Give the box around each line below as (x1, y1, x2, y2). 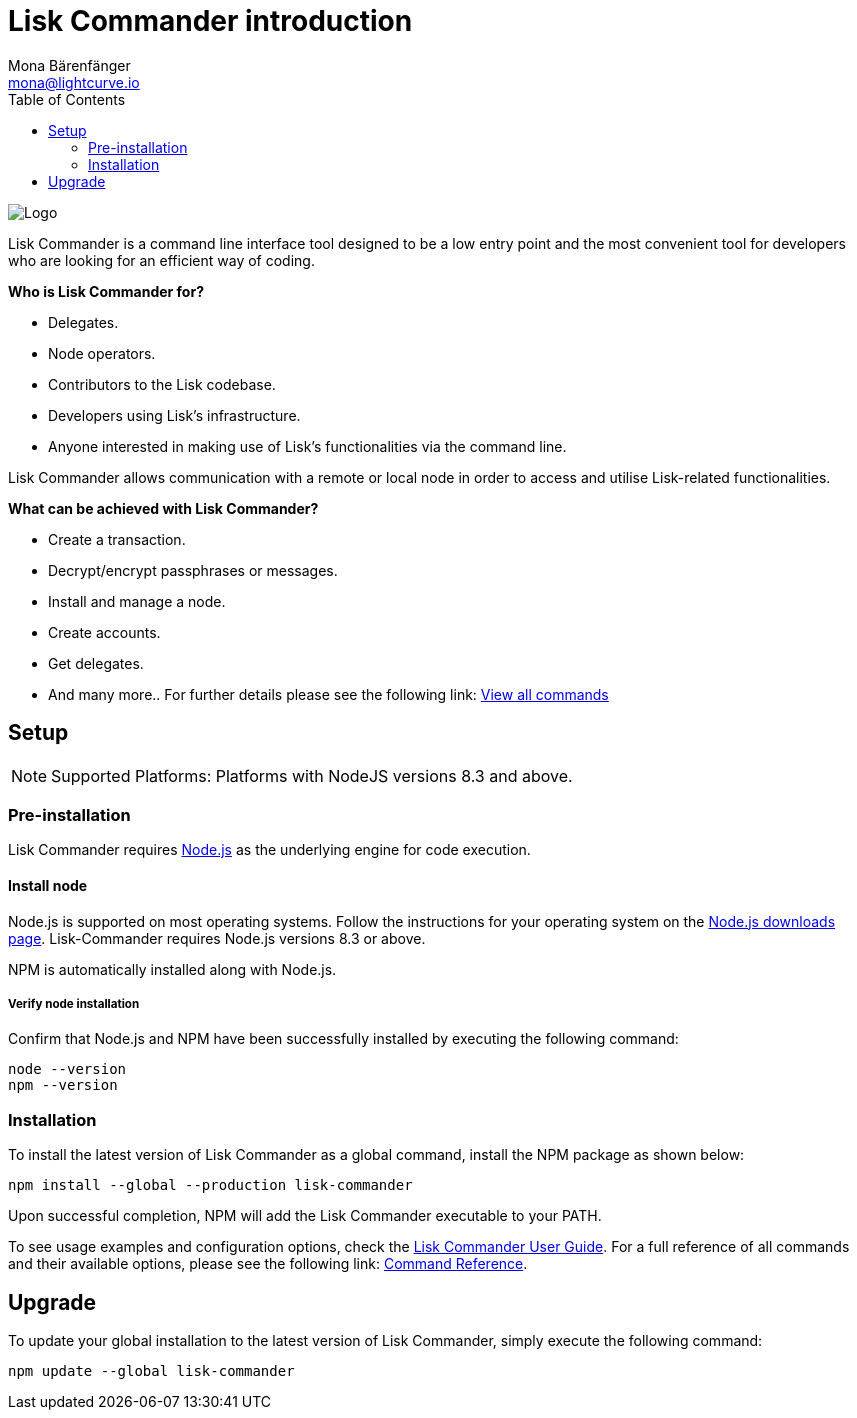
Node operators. (48, 344, 156, 362)
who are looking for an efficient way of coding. (8, 251, 315, 269)
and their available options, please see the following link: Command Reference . (8, 1255, 528, 1273)
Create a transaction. (48, 530, 186, 548)
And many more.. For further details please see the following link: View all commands (48, 685, 609, 703)
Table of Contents (8, 90, 126, 108)
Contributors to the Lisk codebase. (48, 375, 276, 393)
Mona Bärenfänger (8, 56, 131, 74)
